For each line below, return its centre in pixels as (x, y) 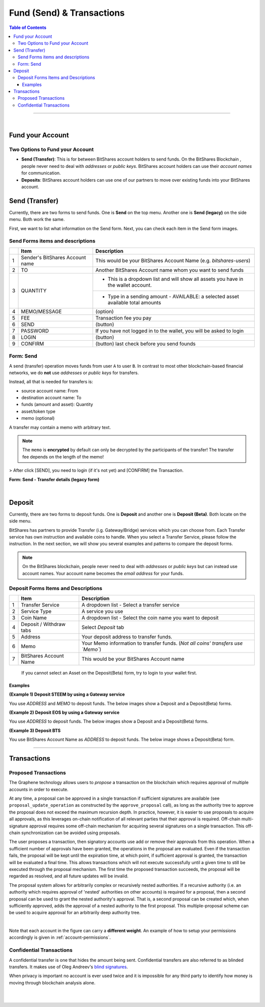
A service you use (103, 611)
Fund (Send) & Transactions (67, 13)
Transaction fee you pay (123, 318)
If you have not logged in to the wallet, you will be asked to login (170, 330)
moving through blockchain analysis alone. (52, 982)
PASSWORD (35, 330)
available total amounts (134, 302)
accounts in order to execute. (39, 789)
